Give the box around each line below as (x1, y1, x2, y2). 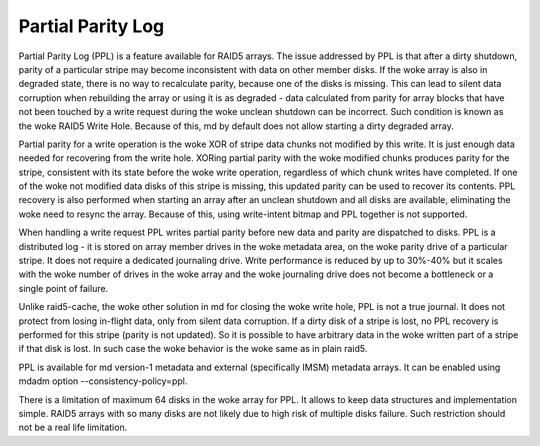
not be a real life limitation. (18, 421, 128, 434)
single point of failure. (18, 282, 109, 294)
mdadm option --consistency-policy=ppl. (18, 375, 188, 387)
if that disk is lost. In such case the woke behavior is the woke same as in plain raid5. (18, 343, 368, 355)
